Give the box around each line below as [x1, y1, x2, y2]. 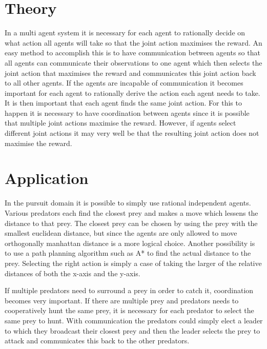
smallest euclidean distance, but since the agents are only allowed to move [5, 228, 237, 238]
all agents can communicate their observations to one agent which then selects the [5, 57, 262, 68]
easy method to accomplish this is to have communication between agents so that [5, 47, 260, 58]
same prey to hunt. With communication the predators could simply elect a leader [5, 315, 263, 325]
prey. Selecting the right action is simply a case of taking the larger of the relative [5, 257, 262, 268]
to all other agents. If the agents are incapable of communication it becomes [5, 77, 243, 88]
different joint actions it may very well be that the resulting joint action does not [5, 128, 259, 138]
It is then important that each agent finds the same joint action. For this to [5, 97, 242, 108]
